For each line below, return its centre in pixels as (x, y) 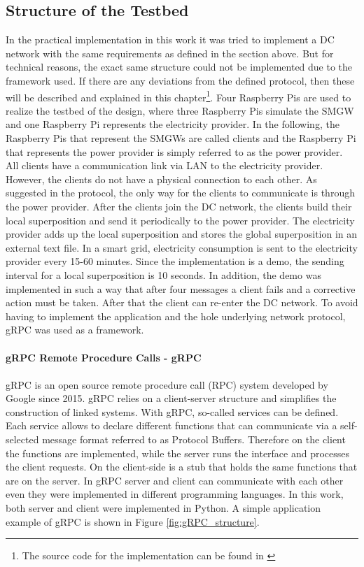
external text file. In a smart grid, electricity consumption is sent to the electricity (182, 247)
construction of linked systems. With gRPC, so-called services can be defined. (172, 411)
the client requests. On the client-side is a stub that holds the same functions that (182, 467)
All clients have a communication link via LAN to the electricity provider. (164, 165)
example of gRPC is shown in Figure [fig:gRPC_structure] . (133, 521)
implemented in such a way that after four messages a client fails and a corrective (181, 288)
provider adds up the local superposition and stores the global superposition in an (182, 234)
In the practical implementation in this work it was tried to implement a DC (170, 40)
